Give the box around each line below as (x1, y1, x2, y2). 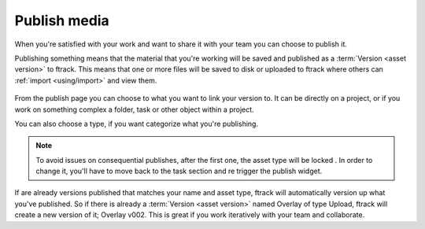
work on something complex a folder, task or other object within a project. (14, 105, 255, 114)
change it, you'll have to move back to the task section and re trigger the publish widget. (35, 166, 323, 176)
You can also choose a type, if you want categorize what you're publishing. (14, 119, 259, 128)
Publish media (14, 12, 109, 29)
